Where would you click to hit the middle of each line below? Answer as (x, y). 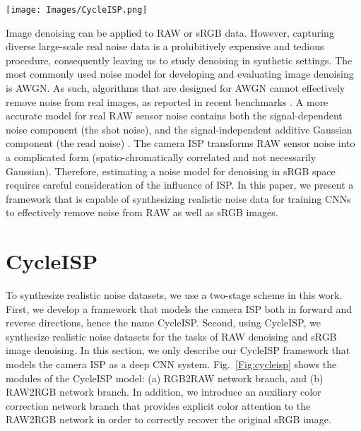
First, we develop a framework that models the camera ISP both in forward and (179, 308)
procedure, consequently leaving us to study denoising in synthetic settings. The (179, 60)
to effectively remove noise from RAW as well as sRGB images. (142, 212)
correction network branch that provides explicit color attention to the (158, 405)
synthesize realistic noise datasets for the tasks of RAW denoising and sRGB (171, 336)
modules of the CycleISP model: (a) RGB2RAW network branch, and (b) (165, 378)
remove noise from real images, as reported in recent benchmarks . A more (167, 101)
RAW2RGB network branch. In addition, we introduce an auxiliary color (164, 392)
